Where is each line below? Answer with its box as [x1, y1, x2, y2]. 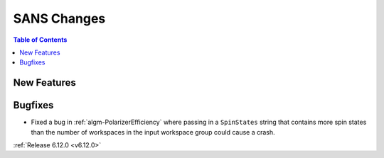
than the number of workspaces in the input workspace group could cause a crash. [31, 128, 275, 136]
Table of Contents [13, 35, 68, 44]
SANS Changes [13, 11, 106, 26]
